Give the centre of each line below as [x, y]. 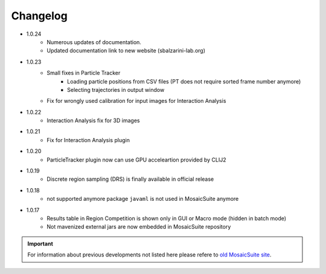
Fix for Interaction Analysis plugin [88, 140]
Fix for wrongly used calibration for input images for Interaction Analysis [136, 101]
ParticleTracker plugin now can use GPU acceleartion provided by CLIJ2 [136, 160]
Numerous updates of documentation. [94, 42]
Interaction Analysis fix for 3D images [93, 120]
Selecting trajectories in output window [116, 90]
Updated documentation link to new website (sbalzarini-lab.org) [126, 51]
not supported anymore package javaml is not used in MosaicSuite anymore [143, 199]
